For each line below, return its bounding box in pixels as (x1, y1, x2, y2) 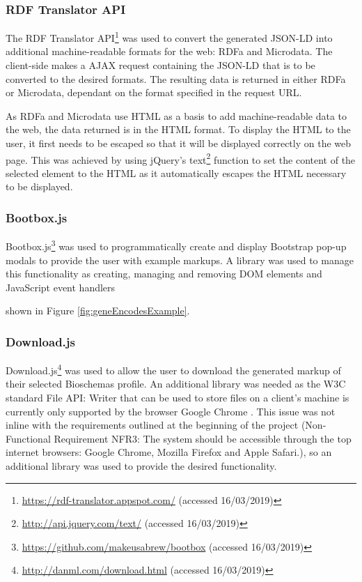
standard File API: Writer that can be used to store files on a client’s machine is (6, 390, 349, 404)
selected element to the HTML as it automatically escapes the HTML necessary (6, 165, 347, 180)
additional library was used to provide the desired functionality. (6, 458, 277, 473)
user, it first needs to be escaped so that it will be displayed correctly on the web (6, 136, 352, 151)
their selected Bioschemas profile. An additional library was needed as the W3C (6, 376, 346, 391)
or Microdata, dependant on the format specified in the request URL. (6, 85, 302, 100)
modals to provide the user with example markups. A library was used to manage (6, 252, 354, 267)
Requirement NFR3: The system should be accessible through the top (54, 431, 352, 445)
